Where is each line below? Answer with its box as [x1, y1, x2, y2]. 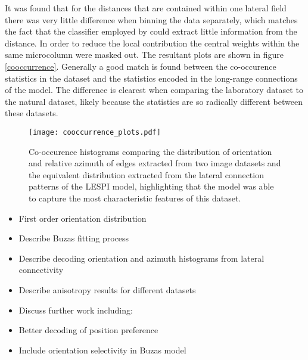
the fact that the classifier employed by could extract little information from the [5, 25, 297, 38]
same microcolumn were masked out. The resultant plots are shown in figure [5, 48, 284, 61]
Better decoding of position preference [18, 324, 158, 336]
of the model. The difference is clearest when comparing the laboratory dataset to [5, 83, 303, 96]
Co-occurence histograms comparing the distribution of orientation [29, 145, 272, 157]
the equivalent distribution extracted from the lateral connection [29, 168, 264, 181]
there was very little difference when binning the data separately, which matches [5, 13, 298, 26]
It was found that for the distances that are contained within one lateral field [5, 2, 287, 14]
